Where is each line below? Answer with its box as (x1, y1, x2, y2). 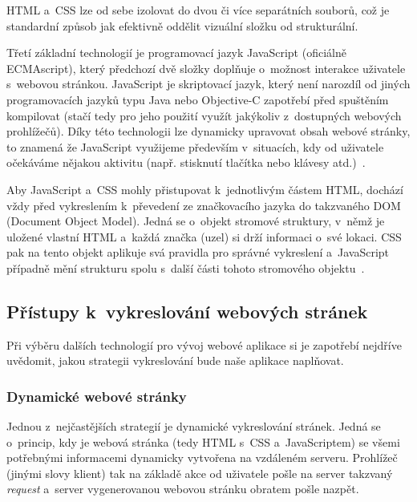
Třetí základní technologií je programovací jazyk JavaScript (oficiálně (6, 44, 346, 61)
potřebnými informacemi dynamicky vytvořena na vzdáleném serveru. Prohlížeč (6, 449, 398, 466)
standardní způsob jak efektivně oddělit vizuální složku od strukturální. (6, 17, 358, 34)
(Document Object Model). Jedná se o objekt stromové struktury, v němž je (6, 213, 385, 229)
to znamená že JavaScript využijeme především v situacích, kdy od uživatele (6, 138, 384, 155)
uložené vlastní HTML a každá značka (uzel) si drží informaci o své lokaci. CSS (6, 228, 402, 245)
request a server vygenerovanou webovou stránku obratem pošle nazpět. (6, 480, 359, 497)
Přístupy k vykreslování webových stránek (6, 298, 368, 323)
